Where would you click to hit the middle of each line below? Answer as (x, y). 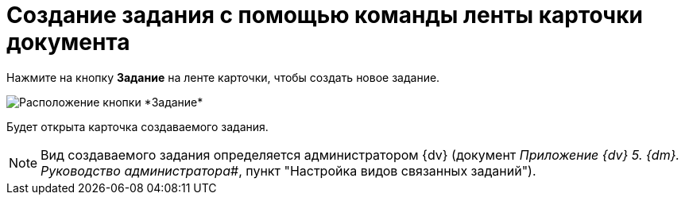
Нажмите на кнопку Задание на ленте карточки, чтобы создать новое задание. (223, 77)
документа (68, 42)
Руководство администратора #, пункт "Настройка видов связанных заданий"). (288, 170)
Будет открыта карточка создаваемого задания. (137, 126)
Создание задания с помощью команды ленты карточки (325, 15)
